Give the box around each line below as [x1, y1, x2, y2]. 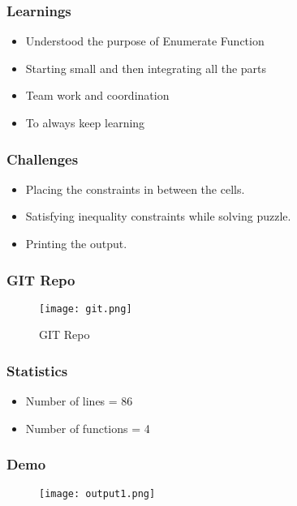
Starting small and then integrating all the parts [25, 59, 267, 76]
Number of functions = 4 [25, 419, 150, 436]
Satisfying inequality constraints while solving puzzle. [25, 208, 291, 225]
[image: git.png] [39, 302, 132, 315]
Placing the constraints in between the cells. [25, 180, 245, 197]
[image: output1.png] [39, 487, 156, 500]
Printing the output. [25, 235, 127, 251]
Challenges [6, 148, 79, 169]
